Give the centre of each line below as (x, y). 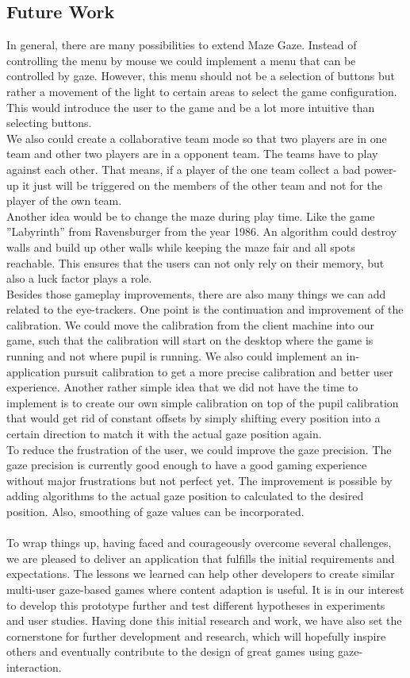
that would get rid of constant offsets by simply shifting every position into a (194, 418)
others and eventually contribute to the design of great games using (171, 651)
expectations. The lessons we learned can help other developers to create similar (201, 574)
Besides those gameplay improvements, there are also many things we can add (196, 293)
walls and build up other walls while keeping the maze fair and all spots (181, 247)
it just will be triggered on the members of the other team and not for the (203, 185)
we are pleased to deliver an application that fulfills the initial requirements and (201, 558)
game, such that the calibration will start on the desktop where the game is (190, 340)
